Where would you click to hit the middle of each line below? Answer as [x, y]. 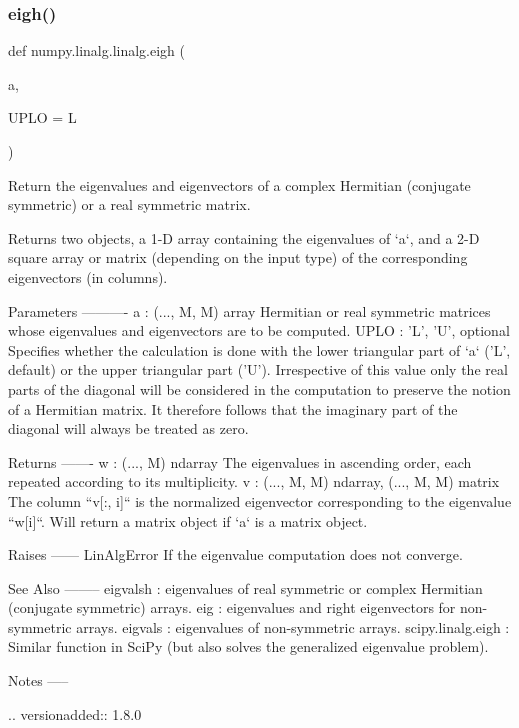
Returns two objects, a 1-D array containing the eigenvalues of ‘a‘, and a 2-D [244, 237]
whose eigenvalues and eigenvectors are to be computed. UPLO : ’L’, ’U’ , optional [259, 330]
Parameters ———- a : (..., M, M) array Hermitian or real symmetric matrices [249, 310]
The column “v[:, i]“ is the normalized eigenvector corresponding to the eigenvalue [260, 500]
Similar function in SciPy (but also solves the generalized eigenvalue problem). [248, 646]
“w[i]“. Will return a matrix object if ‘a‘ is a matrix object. [188, 520]
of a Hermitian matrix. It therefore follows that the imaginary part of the [233, 408]
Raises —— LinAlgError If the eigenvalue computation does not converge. [235, 554]
